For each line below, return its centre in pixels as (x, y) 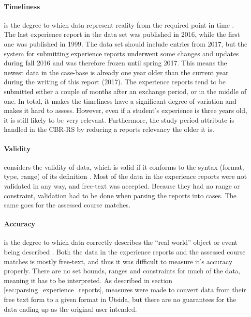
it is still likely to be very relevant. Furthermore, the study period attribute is (119, 119)
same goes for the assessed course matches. (67, 205)
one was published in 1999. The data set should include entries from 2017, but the (126, 43)
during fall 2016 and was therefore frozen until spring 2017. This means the (116, 63)
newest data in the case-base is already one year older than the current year (116, 72)
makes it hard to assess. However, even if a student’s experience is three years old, (125, 110)
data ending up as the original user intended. (71, 309)
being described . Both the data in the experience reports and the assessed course (125, 252)
